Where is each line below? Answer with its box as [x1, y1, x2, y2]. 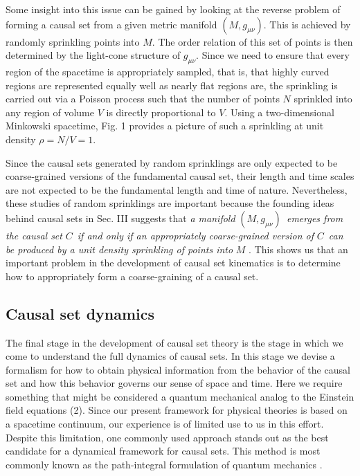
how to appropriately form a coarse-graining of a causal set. [6, 268, 259, 283]
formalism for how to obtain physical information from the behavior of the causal [6, 362, 350, 376]
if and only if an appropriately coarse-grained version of [77, 228, 314, 242]
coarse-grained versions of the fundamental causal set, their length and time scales [6, 169, 354, 183]
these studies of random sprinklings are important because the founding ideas [6, 196, 334, 210]
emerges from [286, 210, 343, 225]
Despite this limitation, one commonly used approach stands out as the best [6, 430, 329, 444]
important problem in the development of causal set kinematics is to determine [6, 255, 341, 270]
